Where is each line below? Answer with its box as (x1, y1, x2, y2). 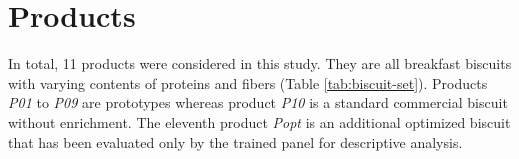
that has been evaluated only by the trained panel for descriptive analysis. (8, 131, 463, 152)
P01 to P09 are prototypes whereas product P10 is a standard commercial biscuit (8, 92, 508, 113)
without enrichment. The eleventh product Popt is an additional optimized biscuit (8, 111, 511, 132)
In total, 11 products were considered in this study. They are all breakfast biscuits (8, 53, 512, 74)
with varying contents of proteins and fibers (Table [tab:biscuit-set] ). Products (8, 72, 488, 93)
